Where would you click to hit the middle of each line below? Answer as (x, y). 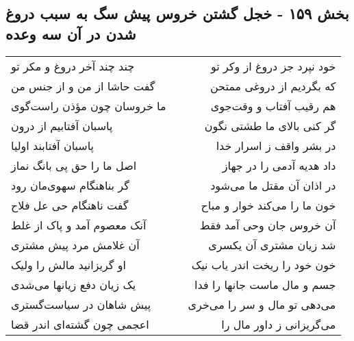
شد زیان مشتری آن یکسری (272, 244)
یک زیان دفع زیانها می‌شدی (74, 284)
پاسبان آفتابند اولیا (53, 145)
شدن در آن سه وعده (71, 33)
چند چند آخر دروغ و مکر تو (73, 66)
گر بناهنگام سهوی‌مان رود (70, 185)
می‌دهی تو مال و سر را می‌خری (262, 304)
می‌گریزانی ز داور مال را (279, 324)
